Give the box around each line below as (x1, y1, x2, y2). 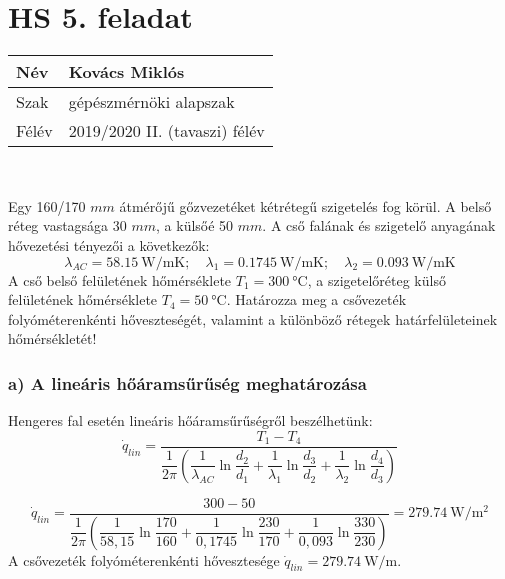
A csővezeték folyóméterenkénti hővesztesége (8, 549, 280, 570)
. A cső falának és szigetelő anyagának (262, 215, 496, 236)
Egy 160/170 (8, 195, 86, 216)
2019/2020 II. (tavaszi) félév (68, 119, 265, 143)
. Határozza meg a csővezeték (226, 289, 407, 310)
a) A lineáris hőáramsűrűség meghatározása (8, 370, 367, 395)
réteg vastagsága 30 (8, 215, 127, 236)
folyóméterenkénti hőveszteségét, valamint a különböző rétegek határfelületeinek (8, 308, 498, 329)
